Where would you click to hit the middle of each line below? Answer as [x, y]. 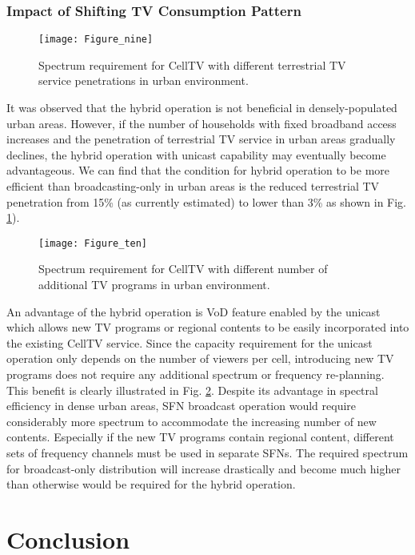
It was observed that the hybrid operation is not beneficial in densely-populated [202, 108]
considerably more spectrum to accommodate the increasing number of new [192, 421]
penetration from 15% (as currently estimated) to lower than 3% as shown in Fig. [207, 201]
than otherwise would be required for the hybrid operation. [151, 484]
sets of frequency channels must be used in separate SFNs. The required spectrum [207, 452]
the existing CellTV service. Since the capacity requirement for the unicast [190, 342]
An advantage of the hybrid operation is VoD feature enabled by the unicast [194, 311]
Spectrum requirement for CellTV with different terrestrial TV [192, 64]
